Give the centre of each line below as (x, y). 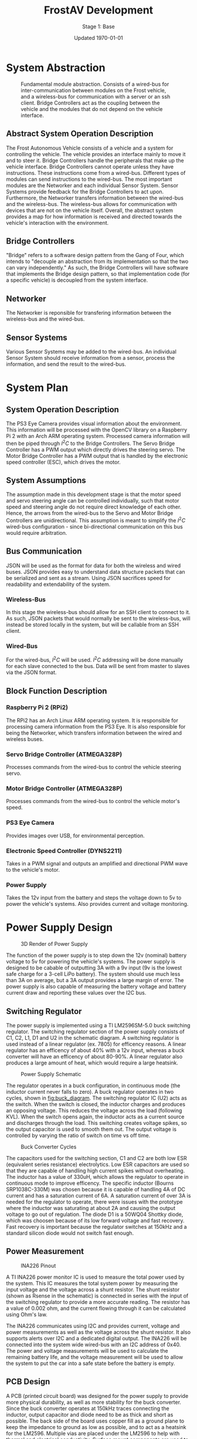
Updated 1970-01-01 (98, 38)
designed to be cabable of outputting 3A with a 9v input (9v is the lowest (94, 968)
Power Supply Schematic (51, 1074)
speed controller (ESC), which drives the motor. (64, 462)
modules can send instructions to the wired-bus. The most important (89, 179)
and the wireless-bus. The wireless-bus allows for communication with (92, 204)
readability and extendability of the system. (58, 584)
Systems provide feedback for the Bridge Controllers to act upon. (85, 191)
